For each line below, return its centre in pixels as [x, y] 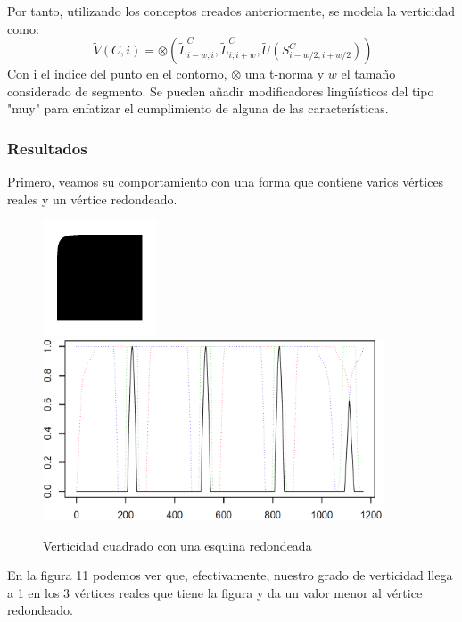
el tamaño [368, 74]
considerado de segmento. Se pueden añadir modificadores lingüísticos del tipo [221, 91]
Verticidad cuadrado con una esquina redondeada [177, 545]
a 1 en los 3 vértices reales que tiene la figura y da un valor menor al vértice [215, 592]
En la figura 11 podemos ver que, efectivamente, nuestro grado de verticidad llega [230, 575]
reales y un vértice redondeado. [92, 199]
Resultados [47, 148]
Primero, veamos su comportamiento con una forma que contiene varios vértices [226, 182]
